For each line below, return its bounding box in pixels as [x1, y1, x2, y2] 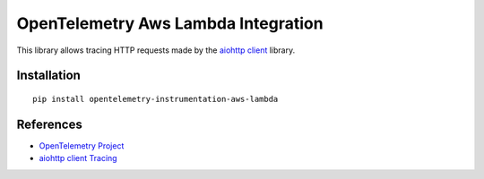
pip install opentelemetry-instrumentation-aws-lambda [32, 94, 279, 104]
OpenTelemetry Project [39, 140, 125, 151]
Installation [16, 68, 81, 83]
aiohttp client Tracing [39, 153, 117, 164]
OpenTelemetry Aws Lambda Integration [16, 13, 324, 33]
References [16, 116, 82, 132]
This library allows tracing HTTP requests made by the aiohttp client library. [16, 45, 296, 55]
